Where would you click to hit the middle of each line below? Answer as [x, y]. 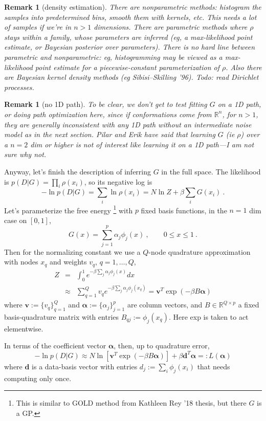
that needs [214, 366]
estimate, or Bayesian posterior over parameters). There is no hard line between [130, 47]
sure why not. [25, 154]
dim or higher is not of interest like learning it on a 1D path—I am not [142, 144]
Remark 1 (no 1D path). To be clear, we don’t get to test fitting [106, 104]
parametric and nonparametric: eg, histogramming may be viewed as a [113, 57]
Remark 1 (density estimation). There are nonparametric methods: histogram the [133, 7]
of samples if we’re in [38, 27]
